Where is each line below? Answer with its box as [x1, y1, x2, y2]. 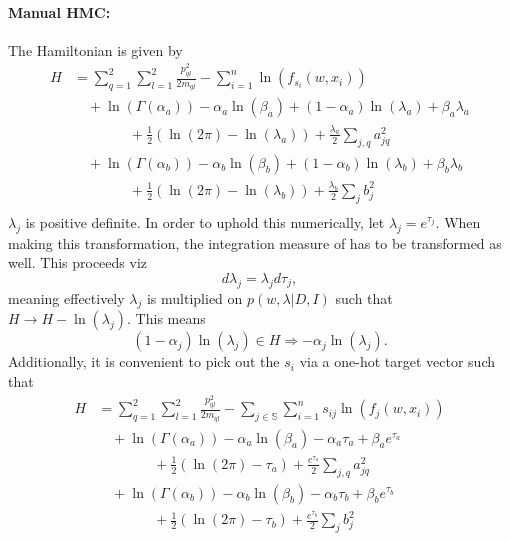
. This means [127, 308, 206, 329]
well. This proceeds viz [8, 252, 148, 273]
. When [435, 211, 481, 232]
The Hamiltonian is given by [8, 39, 183, 60]
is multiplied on [146, 287, 243, 308]
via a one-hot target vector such [299, 351, 495, 372]
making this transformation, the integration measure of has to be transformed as [8, 232, 502, 253]
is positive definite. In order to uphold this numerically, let [25, 211, 385, 232]
